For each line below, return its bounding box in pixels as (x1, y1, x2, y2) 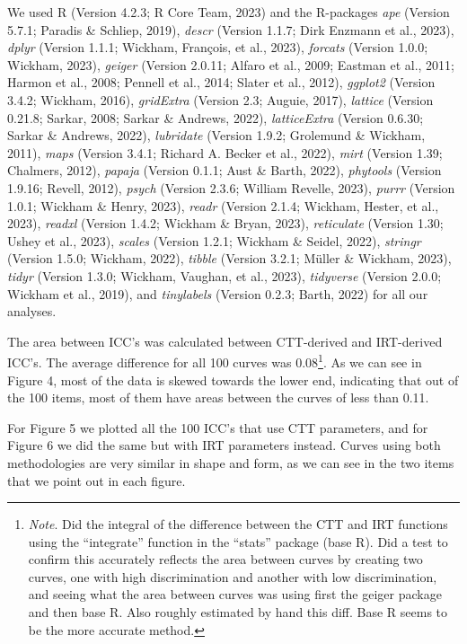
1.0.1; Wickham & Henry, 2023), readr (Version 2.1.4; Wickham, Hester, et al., (7, 196, 439, 215)
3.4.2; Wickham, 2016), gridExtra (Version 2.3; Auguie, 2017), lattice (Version (7, 90, 434, 109)
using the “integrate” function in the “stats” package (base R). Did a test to (28, 532, 448, 551)
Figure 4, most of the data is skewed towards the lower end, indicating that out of (7, 370, 459, 389)
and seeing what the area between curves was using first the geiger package (28, 585, 442, 604)
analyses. (7, 302, 57, 321)
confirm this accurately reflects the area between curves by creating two (28, 550, 423, 569)
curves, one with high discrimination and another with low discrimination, (28, 567, 437, 586)
